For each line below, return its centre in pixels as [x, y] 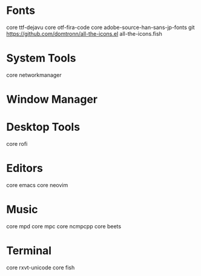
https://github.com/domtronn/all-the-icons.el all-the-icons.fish [84, 33]
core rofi [17, 144]
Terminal [29, 251]
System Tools [41, 58]
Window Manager [52, 100]
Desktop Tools [43, 127]
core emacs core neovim [37, 185]
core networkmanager [34, 75]
